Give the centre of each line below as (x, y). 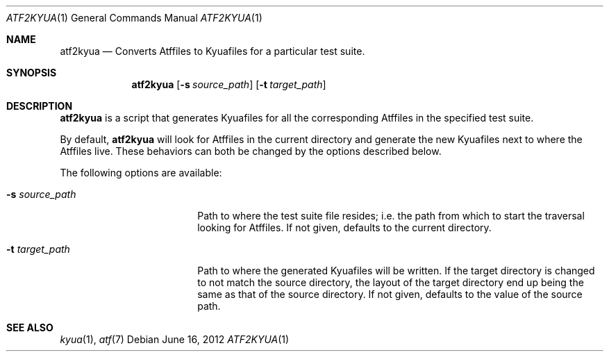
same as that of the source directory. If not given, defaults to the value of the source (390, 294)
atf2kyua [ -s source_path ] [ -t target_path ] (229, 84)
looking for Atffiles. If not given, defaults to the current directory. (344, 227)
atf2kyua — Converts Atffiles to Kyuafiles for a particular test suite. (212, 51)
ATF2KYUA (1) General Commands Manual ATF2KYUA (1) (134, 18)
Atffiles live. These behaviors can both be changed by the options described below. (251, 151)
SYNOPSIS (32, 73)
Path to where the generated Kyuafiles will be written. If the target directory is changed (396, 271)
